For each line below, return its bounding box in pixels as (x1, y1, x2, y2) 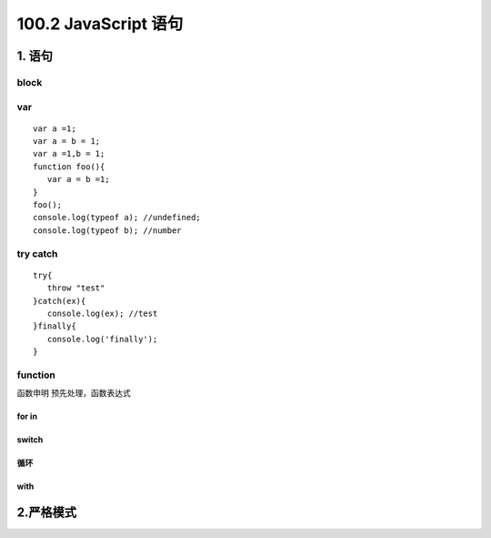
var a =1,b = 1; (33, 148, 105, 159)
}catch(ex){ (33, 296, 86, 306)
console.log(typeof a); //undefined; (33, 212, 202, 223)
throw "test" (46, 283, 105, 293)
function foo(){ (33, 161, 105, 172)
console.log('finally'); (46, 333, 158, 344)
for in (16, 411, 38, 422)
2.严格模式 (16, 505, 77, 521)
